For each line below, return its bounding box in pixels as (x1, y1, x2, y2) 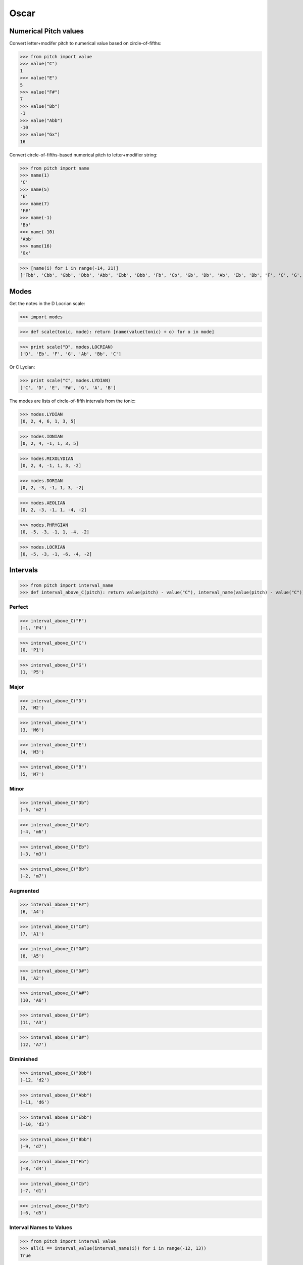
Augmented (9, 887, 39, 894)
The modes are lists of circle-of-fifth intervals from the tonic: (9, 398, 136, 404)
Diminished (9, 1056, 38, 1063)
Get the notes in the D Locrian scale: (9, 300, 85, 306)
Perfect (9, 604, 28, 611)
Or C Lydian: (9, 364, 35, 370)
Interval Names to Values (9, 1224, 73, 1231)
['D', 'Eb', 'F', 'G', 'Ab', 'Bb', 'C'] (20, 351, 121, 357)
